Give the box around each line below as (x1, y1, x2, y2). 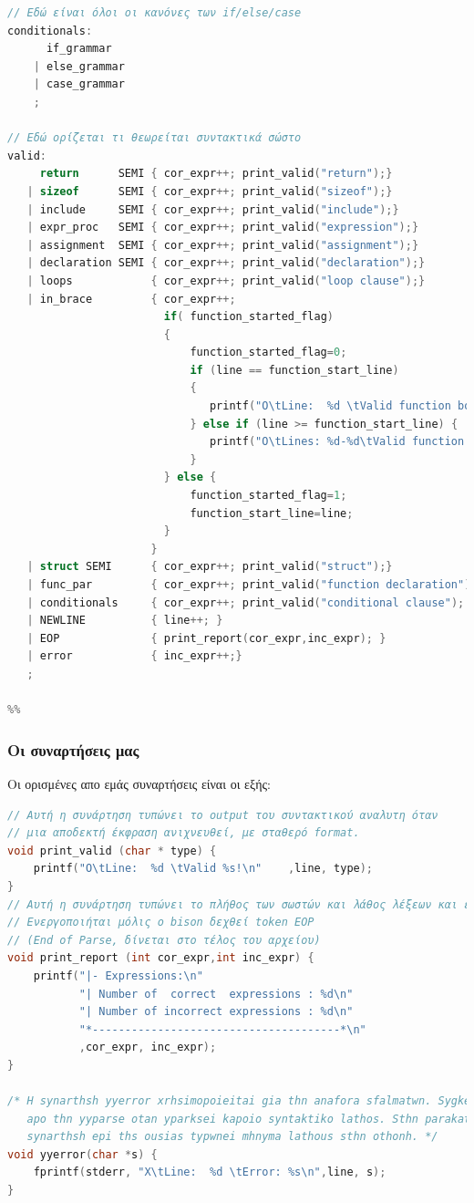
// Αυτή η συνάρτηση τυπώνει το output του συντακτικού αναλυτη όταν (7, 808, 438, 822)
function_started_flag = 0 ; (190, 346, 347, 359)
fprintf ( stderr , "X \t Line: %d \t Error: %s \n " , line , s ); (33, 1166, 386, 1179)
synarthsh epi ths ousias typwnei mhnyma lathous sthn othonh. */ (26, 1130, 438, 1144)
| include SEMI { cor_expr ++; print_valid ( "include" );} (26, 202, 399, 216)
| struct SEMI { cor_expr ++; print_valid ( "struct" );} (26, 560, 393, 574)
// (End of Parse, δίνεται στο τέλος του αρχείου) (7, 933, 321, 947)
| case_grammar (33, 78, 125, 91)
